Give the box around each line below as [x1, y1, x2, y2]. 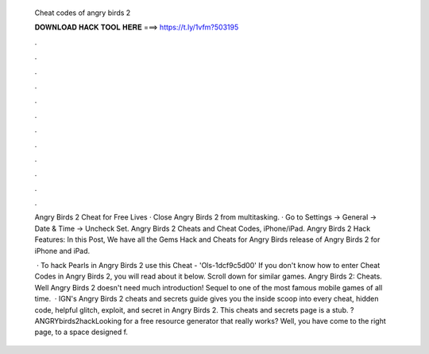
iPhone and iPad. [34, 246, 91, 255]
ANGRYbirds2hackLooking [34, 316, 122, 325]
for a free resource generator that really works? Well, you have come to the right [123, 316, 387, 325]
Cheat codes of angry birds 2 [34, 8, 131, 18]
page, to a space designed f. [34, 327, 129, 337]
